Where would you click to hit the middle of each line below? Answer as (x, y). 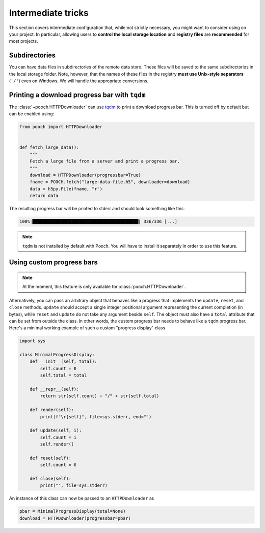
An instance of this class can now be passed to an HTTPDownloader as (81, 498)
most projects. (24, 41)
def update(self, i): (56, 430)
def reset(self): (51, 458)
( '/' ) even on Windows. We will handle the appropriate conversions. (79, 81)
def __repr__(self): (54, 389)
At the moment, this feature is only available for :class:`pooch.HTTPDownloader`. (104, 287)
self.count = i (58, 437)
